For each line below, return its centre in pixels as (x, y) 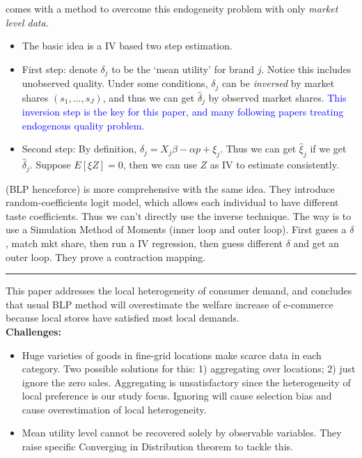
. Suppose (50, 165)
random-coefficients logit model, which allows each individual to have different (172, 202)
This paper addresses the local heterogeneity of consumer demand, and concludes (179, 291)
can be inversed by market (278, 83)
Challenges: (33, 331)
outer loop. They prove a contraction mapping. (106, 256)
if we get (328, 149)
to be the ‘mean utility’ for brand (183, 69)
